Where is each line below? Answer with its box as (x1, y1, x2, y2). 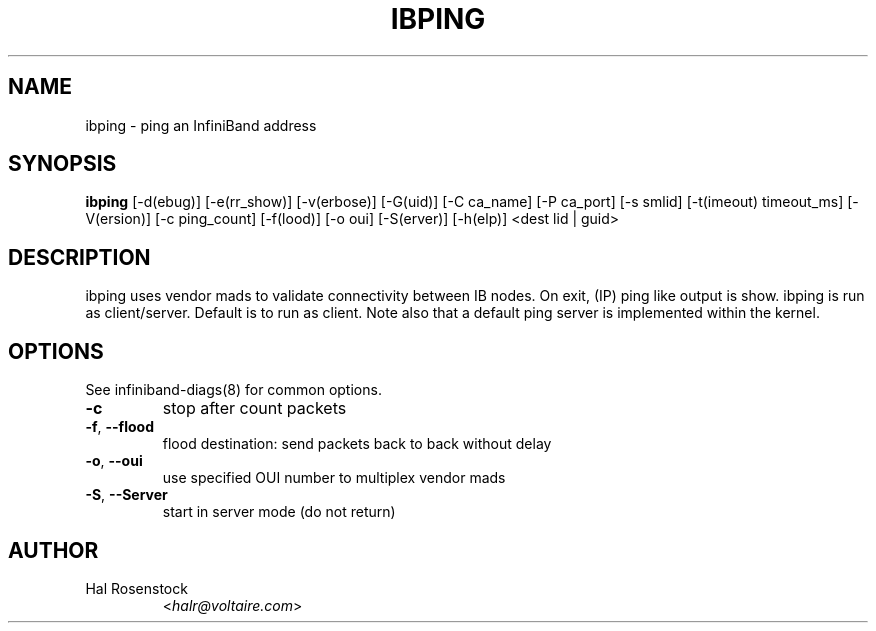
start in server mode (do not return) (162, 503, 396, 521)
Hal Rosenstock (85, 579, 188, 597)
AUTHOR (8, 537, 99, 563)
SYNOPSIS (8, 151, 117, 177)
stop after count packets (162, 398, 347, 419)
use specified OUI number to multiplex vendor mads (162, 469, 506, 487)
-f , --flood (85, 418, 154, 436)
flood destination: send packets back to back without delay (162, 435, 552, 453)
